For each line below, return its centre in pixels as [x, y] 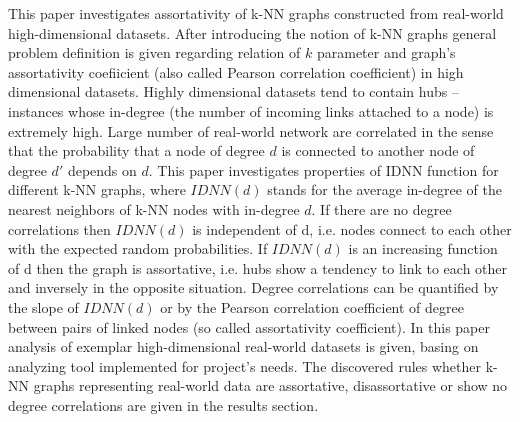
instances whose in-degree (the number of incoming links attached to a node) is [251, 110]
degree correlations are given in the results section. [163, 404]
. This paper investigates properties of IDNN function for [323, 169]
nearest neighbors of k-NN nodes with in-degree [154, 208]
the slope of [43, 306]
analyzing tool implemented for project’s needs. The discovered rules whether [244, 365]
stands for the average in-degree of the [385, 189]
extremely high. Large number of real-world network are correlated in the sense [251, 130]
